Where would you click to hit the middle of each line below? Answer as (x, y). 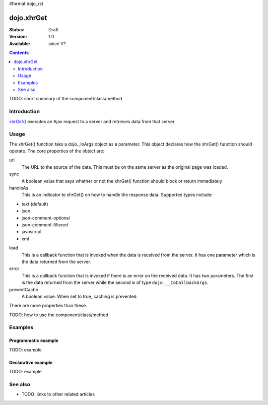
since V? (57, 43)
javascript (32, 232)
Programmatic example (34, 340)
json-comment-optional (46, 218)
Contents (19, 53)
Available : (20, 43)
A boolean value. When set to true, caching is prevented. (80, 296)
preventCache (24, 289)
